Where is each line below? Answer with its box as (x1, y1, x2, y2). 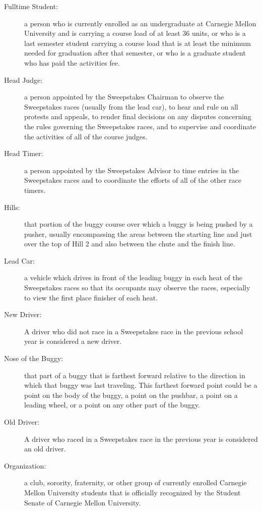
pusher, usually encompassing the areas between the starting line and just (24, 228, 252, 239)
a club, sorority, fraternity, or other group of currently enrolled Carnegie (24, 477, 247, 488)
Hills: (4, 201, 20, 212)
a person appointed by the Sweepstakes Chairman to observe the (24, 91, 224, 102)
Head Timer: (4, 148, 43, 159)
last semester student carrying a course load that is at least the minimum (24, 37, 251, 48)
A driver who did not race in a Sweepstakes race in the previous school (24, 326, 243, 336)
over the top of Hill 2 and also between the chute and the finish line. (24, 238, 235, 249)
